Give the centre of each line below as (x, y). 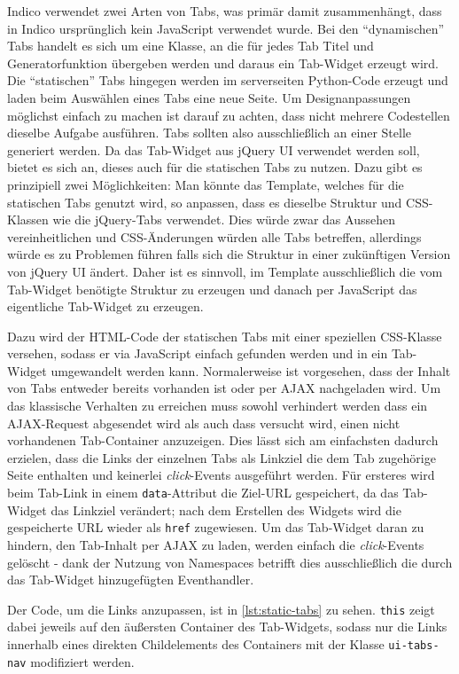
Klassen (28, 219)
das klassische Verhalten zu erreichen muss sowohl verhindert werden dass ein (218, 406)
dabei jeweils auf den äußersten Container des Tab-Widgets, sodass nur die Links (227, 627)
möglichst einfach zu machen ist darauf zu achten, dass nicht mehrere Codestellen (229, 115)
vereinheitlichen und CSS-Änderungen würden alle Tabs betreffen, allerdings (214, 236)
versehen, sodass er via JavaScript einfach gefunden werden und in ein (198, 353)
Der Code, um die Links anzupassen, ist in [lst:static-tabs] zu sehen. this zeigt (221, 609)
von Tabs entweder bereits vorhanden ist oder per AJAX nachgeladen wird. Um (224, 388)
